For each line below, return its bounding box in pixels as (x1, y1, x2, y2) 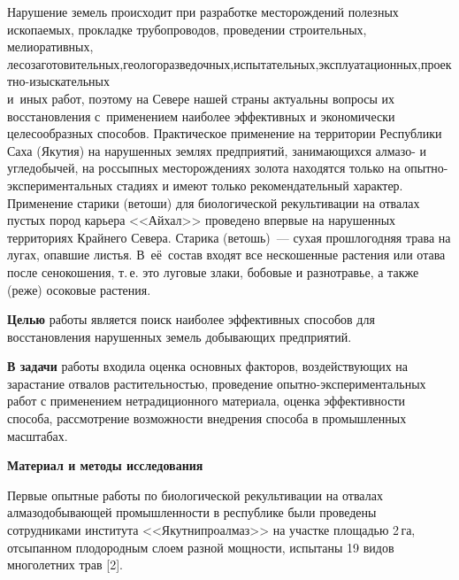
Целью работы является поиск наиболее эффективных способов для (7, 310, 375, 329)
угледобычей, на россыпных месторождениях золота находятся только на (7, 159, 401, 177)
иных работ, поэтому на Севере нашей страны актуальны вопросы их (19, 89, 395, 107)
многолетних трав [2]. (7, 555, 123, 574)
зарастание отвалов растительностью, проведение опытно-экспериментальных (7, 374, 426, 392)
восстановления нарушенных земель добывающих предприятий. (7, 327, 352, 345)
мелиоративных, (7, 37, 94, 56)
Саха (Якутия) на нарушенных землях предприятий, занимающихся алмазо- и (7, 141, 427, 159)
